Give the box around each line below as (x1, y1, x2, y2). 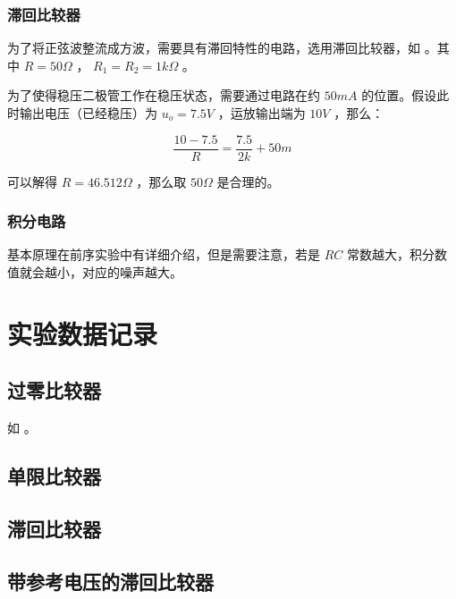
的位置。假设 (361, 86, 437, 105)
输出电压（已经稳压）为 (19, 104, 157, 122)
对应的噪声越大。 (81, 263, 182, 282)
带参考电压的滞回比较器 (7, 567, 214, 595)
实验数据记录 (7, 315, 158, 351)
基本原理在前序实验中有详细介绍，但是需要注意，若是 (7, 245, 320, 264)
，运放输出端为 (217, 104, 306, 122)
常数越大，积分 (346, 245, 435, 264)
